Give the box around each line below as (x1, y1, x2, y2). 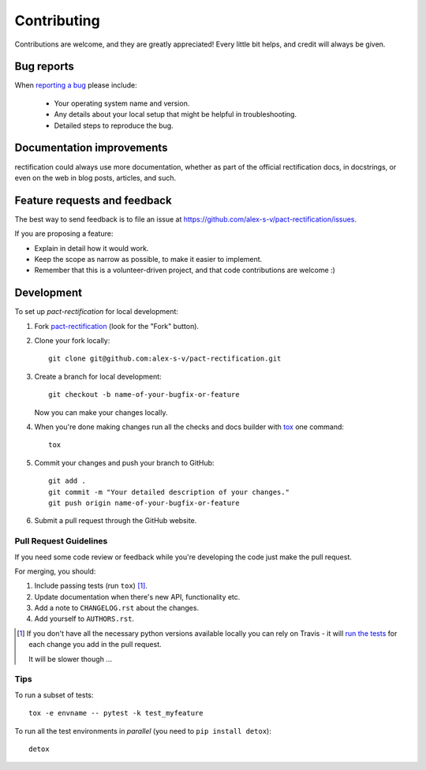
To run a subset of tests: (14, 690, 94, 700)
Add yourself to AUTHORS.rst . (34, 614, 134, 623)
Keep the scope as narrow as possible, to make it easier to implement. (34, 255, 263, 264)
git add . (48, 477, 86, 485)
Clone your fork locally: (34, 336, 110, 346)
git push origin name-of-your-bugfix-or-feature (48, 498, 240, 507)
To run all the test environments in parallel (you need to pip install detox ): (14, 726, 271, 735)
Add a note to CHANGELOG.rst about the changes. (34, 604, 200, 613)
